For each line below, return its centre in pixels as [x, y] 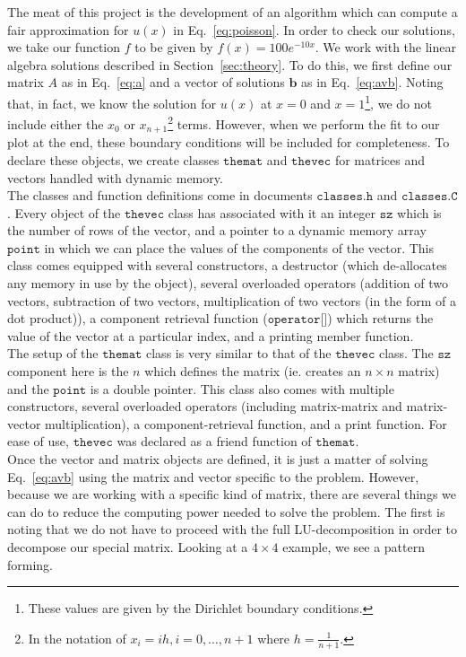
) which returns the [380, 318]
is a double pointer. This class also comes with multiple [242, 388]
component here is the [68, 371]
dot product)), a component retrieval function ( [138, 318]
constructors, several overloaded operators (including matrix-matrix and [205, 406]
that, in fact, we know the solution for [112, 103]
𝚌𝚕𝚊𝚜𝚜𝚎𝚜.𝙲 [429, 197]
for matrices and [380, 159]
